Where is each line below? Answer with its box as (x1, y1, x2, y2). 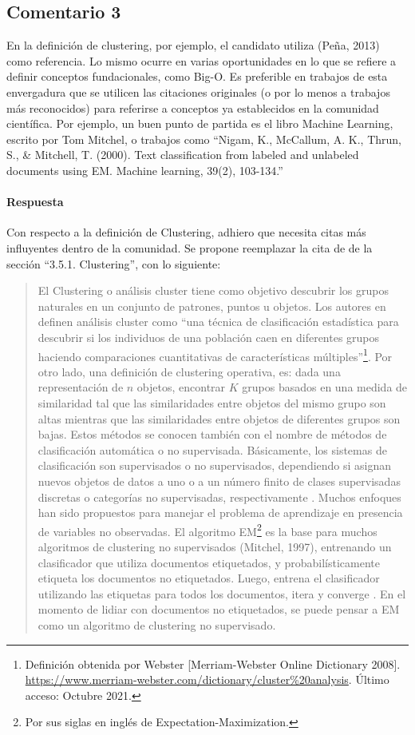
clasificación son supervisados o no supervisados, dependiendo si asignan (38, 457, 392, 474)
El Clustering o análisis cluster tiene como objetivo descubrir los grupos (38, 282, 389, 299)
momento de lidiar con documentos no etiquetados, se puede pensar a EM (38, 601, 400, 618)
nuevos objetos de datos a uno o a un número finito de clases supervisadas (38, 472, 401, 489)
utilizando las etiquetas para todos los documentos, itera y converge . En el (38, 585, 406, 602)
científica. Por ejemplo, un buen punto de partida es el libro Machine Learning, (6, 115, 393, 132)
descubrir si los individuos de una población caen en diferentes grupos (38, 328, 380, 345)
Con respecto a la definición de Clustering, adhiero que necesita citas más (6, 224, 366, 240)
